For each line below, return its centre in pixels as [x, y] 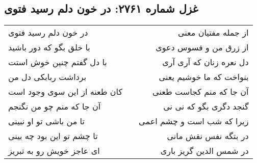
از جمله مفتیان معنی [213, 33]
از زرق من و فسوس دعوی [202, 47]
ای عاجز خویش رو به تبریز [54, 151]
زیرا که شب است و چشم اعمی [194, 121]
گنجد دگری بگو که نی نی [206, 106]
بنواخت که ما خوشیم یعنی [204, 77]
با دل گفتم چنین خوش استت [58, 62]
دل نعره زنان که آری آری [205, 62]
